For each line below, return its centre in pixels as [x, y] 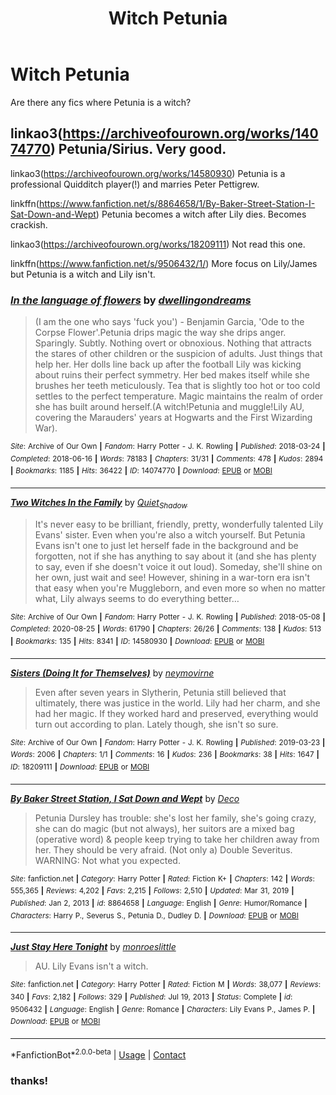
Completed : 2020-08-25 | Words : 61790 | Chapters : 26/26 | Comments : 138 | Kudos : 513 [166, 629]
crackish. [29, 224]
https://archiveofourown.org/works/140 [190, 133]
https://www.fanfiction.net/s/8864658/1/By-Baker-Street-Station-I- [177, 203]
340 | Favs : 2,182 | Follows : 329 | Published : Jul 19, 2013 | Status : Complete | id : [151, 997]
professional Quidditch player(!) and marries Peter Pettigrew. [135, 184]
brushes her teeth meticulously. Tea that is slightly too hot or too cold [177, 386]
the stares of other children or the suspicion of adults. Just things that [178, 354]
